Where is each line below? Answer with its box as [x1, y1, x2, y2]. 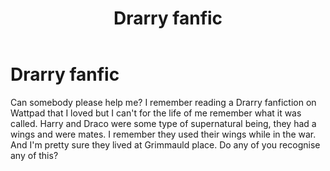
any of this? [10, 149, 59, 161]
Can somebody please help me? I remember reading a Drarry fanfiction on [10, 96, 317, 108]
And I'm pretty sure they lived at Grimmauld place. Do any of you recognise [10, 138, 321, 151]
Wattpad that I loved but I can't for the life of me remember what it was [10, 107, 302, 119]
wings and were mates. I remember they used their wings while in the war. [10, 128, 317, 140]
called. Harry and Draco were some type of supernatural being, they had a [10, 117, 317, 129]
